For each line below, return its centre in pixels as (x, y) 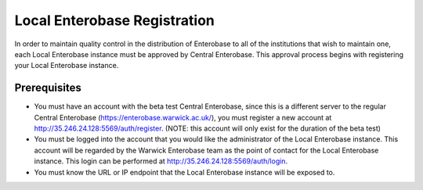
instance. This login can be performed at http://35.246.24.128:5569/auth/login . (161, 161)
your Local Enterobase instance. (67, 66)
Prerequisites (48, 88)
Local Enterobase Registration (115, 20)
